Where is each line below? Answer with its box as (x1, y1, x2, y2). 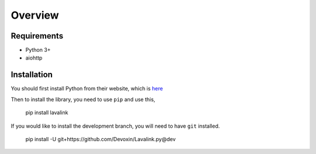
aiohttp (25, 54, 43, 61)
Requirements (11, 31, 64, 41)
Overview (11, 9, 59, 22)
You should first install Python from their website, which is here (11, 85, 163, 92)
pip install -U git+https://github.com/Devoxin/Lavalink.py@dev (25, 135, 176, 142)
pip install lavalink (25, 109, 68, 116)
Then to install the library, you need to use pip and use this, (11, 96, 156, 103)
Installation (11, 70, 53, 80)
